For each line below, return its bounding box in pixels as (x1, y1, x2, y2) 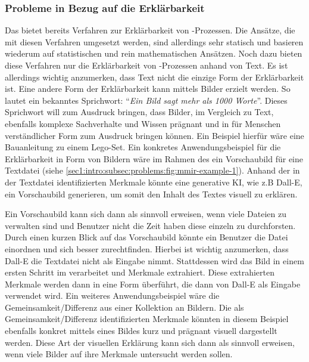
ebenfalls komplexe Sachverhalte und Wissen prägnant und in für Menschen (5, 117, 281, 129)
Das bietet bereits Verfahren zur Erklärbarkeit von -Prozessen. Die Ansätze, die (5, 24, 295, 36)
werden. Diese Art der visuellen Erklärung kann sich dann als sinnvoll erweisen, (5, 336, 295, 348)
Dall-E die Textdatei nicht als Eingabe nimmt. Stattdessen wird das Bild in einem (5, 254, 304, 267)
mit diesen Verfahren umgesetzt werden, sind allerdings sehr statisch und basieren (5, 35, 304, 48)
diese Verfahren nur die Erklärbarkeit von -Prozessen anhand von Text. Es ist (5, 59, 288, 71)
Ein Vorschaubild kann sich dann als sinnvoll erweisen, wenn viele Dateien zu (5, 208, 286, 220)
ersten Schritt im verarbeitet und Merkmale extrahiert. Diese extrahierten (5, 266, 274, 279)
